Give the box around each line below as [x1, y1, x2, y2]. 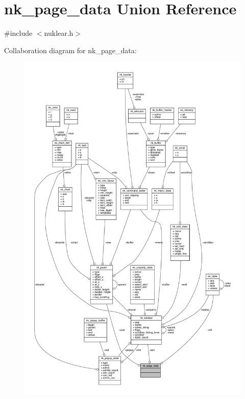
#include [4, 28, 33, 38]
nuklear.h [44, 28, 73, 38]
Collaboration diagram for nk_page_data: [4, 45, 137, 55]
